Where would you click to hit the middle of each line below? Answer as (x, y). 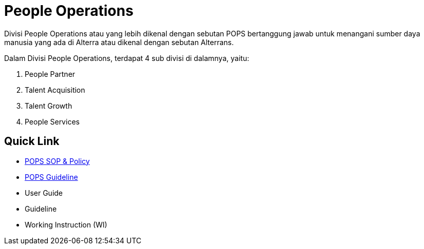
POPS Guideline (51, 177)
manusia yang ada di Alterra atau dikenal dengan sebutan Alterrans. (119, 42)
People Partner (50, 74)
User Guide (44, 193)
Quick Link (32, 141)
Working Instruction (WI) (66, 224)
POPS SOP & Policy (57, 161)
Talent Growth (49, 106)
